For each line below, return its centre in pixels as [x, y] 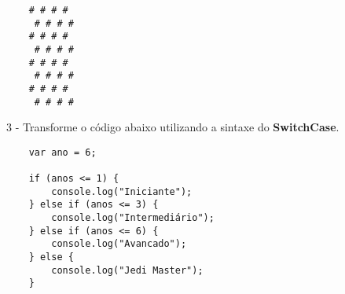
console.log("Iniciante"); [122, 191]
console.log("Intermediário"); [133, 218]
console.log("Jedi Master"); [127, 270]
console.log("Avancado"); [119, 244]
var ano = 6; [62, 152]
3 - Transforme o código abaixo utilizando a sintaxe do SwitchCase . [173, 127]
